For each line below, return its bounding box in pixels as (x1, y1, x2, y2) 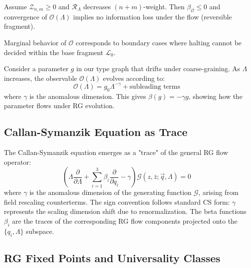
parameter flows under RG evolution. (4, 100, 115, 111)
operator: (4, 156, 31, 167)
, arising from (198, 187, 239, 197)
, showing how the (188, 91, 243, 101)
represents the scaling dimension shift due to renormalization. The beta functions (4, 206, 247, 216)
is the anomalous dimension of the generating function (29, 187, 192, 197)
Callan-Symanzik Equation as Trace (4, 124, 188, 139)
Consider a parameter (4, 63, 69, 74)
